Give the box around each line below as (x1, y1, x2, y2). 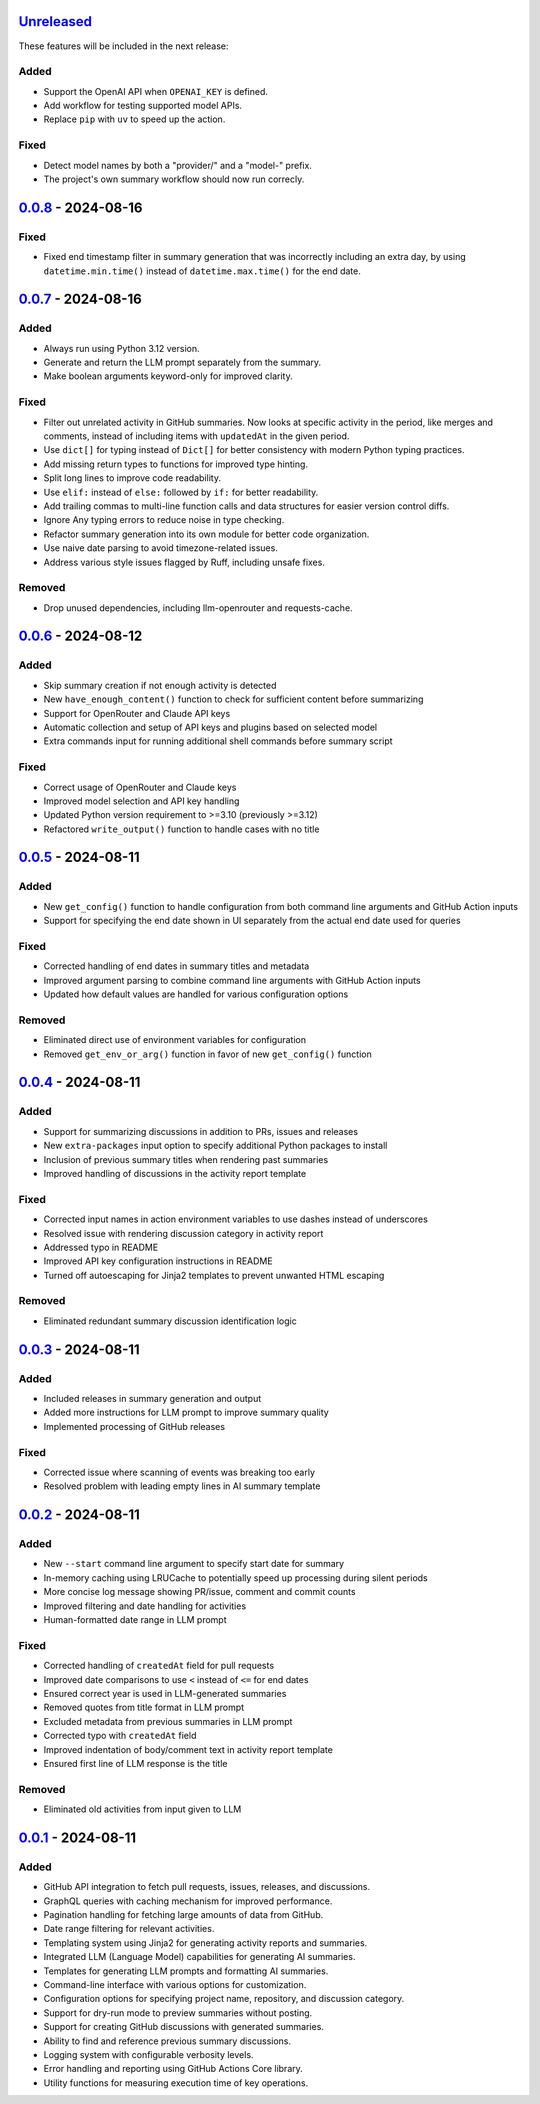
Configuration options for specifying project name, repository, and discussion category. (43, 1993, 405, 2005)
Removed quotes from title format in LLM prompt (43, 1701, 245, 1714)
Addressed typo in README (43, 1241, 159, 1253)
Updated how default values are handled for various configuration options (43, 988, 349, 1000)
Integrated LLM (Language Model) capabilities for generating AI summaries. (43, 1951, 356, 1963)
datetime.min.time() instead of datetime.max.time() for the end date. (43, 265, 362, 277)
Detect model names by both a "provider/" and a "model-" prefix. (43, 159, 312, 171)
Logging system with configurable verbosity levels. (43, 2048, 254, 2060)
